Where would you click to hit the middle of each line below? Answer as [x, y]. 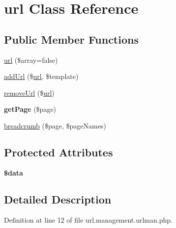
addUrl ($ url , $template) [41, 76]
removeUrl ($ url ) [29, 92]
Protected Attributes [59, 152]
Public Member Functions [71, 39]
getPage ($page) [30, 109]
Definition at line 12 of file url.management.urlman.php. [88, 219]
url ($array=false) [31, 60]
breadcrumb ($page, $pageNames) [55, 125]
